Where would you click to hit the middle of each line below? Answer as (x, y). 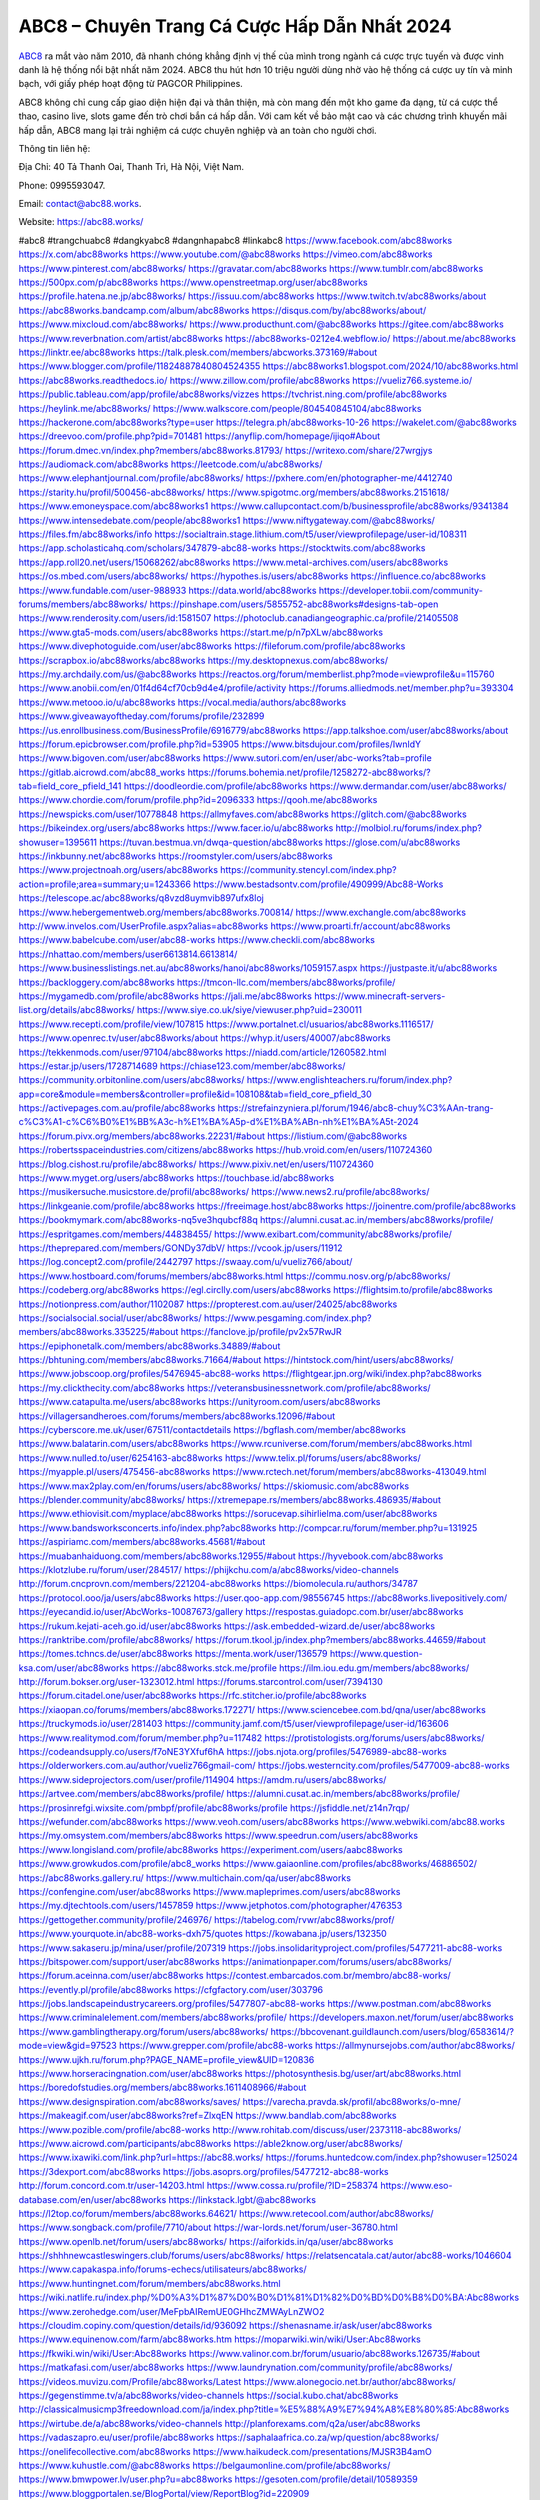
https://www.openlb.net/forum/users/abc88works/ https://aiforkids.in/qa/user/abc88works (206, 2241)
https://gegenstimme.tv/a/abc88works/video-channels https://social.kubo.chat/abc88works (208, 2395)
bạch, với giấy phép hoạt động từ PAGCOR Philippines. (131, 84)
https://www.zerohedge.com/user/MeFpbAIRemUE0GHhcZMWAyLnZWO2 (171, 2311)
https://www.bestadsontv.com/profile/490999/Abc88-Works (318, 884)
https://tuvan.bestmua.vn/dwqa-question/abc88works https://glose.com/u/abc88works (279, 842)
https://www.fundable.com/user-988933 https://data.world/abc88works (167, 590)
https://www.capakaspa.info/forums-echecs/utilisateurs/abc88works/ (162, 2269)
